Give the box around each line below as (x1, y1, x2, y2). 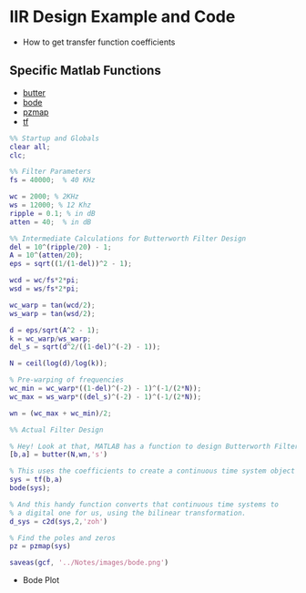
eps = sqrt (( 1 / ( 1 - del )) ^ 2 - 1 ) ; (9, 260, 133, 269)
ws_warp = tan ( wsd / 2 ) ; (9, 309, 96, 318)
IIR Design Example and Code (9, 6, 236, 27)
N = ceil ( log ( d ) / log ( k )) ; (9, 359, 107, 368)
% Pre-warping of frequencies (9, 375, 125, 384)
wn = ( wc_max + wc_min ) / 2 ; (9, 408, 112, 418)
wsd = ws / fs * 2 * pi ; (9, 284, 79, 293)
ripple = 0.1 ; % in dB (9, 209, 96, 218)
